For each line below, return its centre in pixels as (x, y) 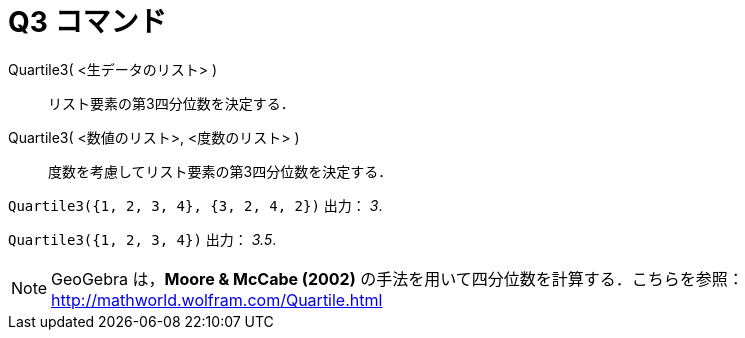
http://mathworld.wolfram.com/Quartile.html (217, 299)
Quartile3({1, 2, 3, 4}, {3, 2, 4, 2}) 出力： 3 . (195, 205)
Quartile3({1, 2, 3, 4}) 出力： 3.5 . (142, 239)
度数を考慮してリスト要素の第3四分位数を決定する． (220, 171)
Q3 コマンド (87, 22)
